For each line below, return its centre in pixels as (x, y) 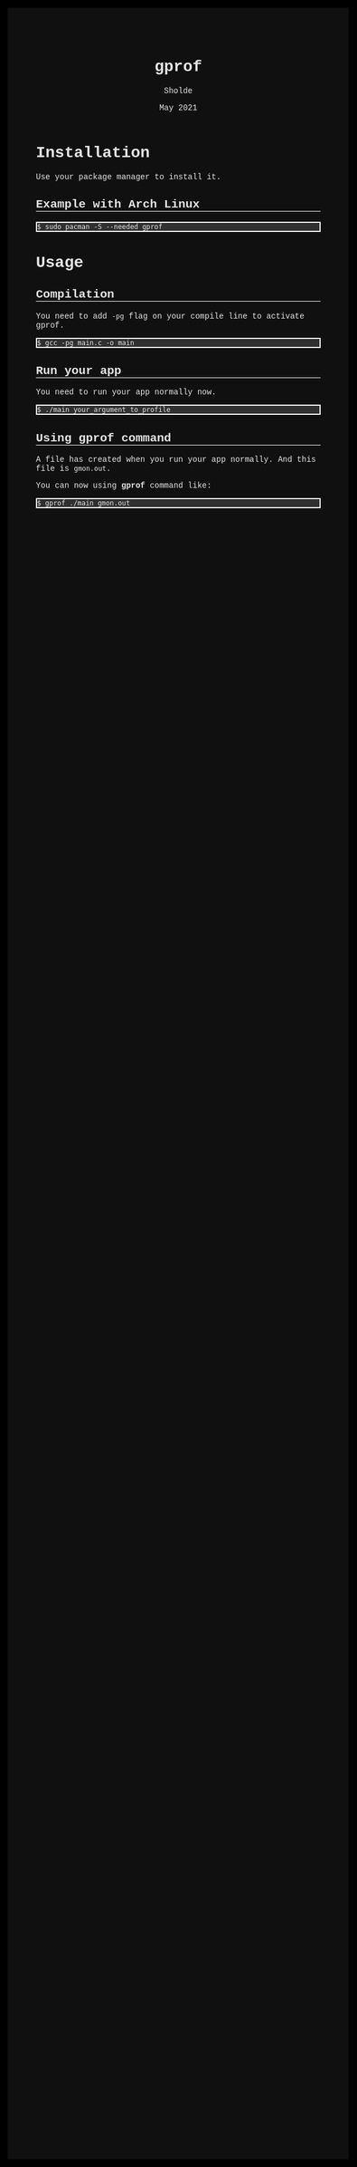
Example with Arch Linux (117, 205)
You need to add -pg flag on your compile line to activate (170, 316)
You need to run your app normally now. (126, 392)
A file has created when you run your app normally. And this (176, 460)
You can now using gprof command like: (124, 486)
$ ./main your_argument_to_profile (104, 410)
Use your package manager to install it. (128, 177)
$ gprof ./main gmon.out (84, 504)
